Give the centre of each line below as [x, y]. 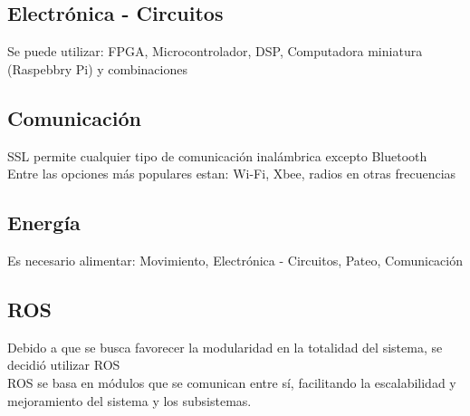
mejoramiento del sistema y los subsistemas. [129, 400]
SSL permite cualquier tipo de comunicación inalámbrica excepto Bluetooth [217, 155]
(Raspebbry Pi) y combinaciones [97, 68]
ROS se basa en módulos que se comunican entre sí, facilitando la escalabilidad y [232, 382]
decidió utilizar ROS [64, 365]
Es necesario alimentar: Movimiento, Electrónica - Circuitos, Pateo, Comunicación [235, 260]
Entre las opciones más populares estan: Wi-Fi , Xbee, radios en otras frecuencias [232, 174]
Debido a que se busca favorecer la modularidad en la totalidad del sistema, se [225, 347]
